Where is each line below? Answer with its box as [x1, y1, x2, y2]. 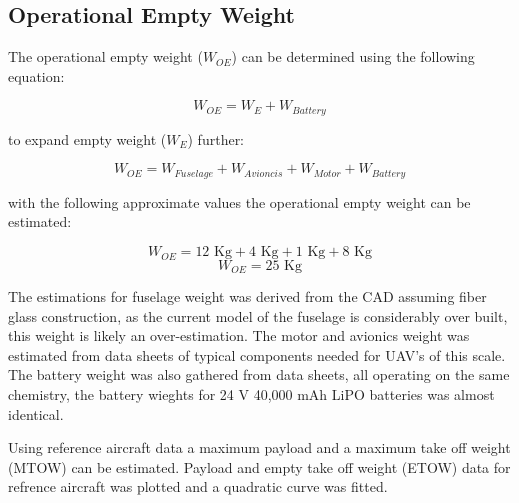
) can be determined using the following [231, 46, 475, 67]
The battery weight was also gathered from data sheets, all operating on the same [8, 364, 510, 385]
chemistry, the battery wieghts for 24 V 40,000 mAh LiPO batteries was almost [8, 383, 495, 404]
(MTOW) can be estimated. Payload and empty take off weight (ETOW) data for [8, 456, 511, 477]
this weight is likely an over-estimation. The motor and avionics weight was [8, 325, 470, 346]
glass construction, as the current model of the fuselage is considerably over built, [8, 305, 508, 326]
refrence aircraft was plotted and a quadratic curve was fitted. [8, 476, 388, 497]
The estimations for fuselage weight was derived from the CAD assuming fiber [8, 285, 487, 306]
